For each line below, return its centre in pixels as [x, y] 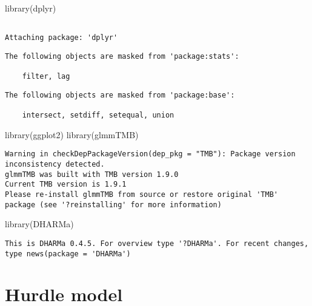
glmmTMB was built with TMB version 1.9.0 [92, 174]
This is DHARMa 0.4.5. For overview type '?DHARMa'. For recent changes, [157, 243]
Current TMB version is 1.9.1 [66, 185]
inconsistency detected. [55, 165]
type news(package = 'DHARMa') [68, 254]
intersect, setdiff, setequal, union [98, 115]
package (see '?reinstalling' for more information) [113, 205]
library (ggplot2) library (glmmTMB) [72, 134]
